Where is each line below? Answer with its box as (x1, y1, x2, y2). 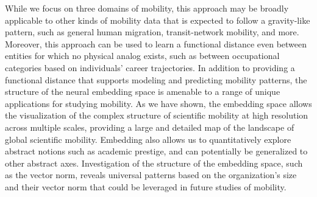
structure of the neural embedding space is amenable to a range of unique (5, 85, 280, 98)
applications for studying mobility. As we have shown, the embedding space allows (5, 97, 312, 109)
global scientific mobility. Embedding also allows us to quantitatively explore (5, 133, 291, 145)
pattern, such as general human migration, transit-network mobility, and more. (5, 26, 299, 38)
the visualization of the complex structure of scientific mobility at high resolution (5, 109, 308, 122)
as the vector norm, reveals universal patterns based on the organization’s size (5, 168, 297, 181)
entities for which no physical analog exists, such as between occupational (5, 49, 280, 62)
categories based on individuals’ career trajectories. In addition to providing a (5, 61, 295, 74)
